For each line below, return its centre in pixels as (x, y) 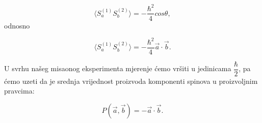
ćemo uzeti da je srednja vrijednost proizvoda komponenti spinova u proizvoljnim (131, 81)
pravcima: (19, 91)
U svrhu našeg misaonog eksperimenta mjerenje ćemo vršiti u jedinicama (118, 68)
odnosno (17, 25)
